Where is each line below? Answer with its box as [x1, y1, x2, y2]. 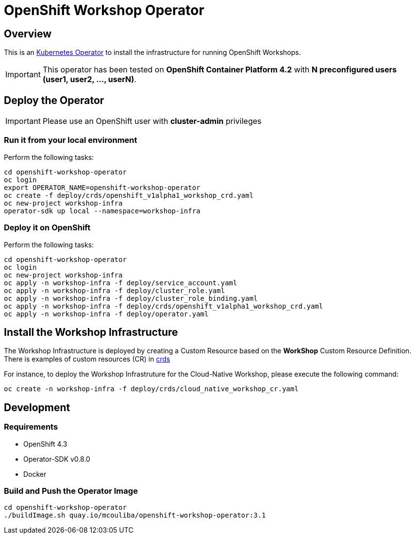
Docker [23, 469, 47, 478]
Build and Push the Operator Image [4, 486, 138, 496]
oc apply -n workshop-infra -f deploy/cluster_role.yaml [4, 286, 225, 295]
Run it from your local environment [4, 135, 137, 145]
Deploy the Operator [4, 94, 104, 106]
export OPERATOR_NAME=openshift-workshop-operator [4, 183, 200, 191]
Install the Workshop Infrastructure [4, 326, 178, 338]
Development [4, 401, 70, 414]
